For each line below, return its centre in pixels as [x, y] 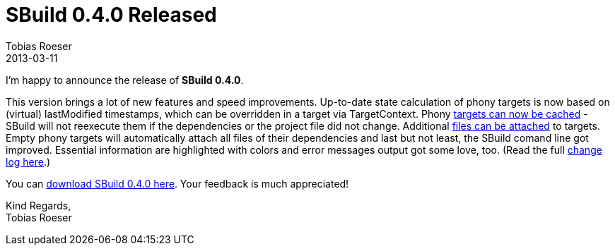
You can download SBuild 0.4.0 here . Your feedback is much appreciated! [177, 183]
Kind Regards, [39, 205]
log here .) [28, 161]
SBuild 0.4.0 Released [111, 15]
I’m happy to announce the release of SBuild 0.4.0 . [125, 80]
